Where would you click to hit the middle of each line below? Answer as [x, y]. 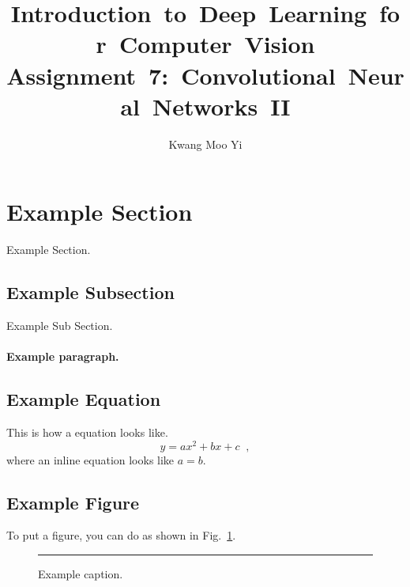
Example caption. [81, 574]
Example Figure [73, 502]
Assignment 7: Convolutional [171, 75]
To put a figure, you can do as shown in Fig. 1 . [121, 535]
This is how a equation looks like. [87, 432]
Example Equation [84, 399]
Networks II [222, 106]
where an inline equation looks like [90, 459]
